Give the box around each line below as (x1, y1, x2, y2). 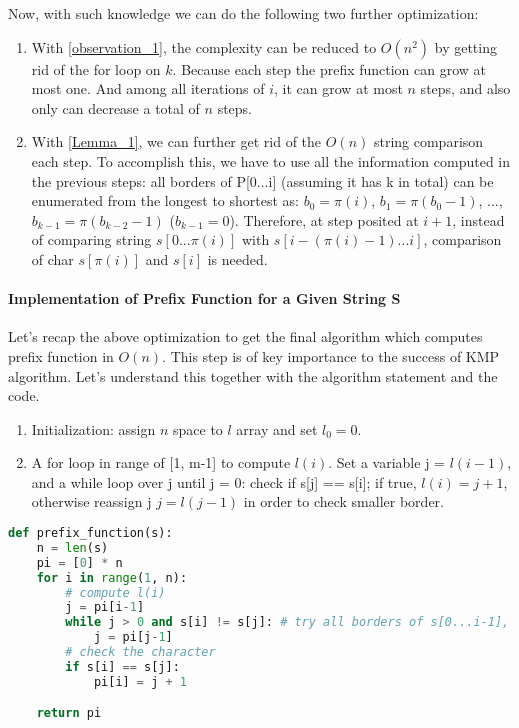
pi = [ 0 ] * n (36, 555, 123, 570)
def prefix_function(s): (8, 526, 173, 541)
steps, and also (420, 78, 511, 99)
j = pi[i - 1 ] (65, 600, 145, 615)
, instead (452, 209, 505, 230)
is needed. (207, 248, 268, 269)
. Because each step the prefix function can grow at (172, 58, 487, 79)
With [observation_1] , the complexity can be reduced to (31, 36, 377, 57)
